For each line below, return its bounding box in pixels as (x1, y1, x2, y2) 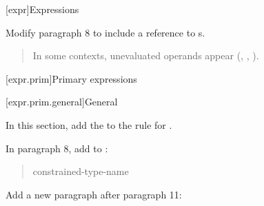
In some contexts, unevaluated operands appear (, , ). (32, 48, 259, 63)
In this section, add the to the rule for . (6, 117, 172, 132)
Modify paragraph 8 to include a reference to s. (6, 25, 205, 39)
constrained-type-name (32, 164, 129, 178)
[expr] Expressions (6, 2, 79, 16)
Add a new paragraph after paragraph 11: (6, 187, 182, 201)
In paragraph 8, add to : (6, 141, 108, 155)
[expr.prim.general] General (6, 94, 118, 109)
